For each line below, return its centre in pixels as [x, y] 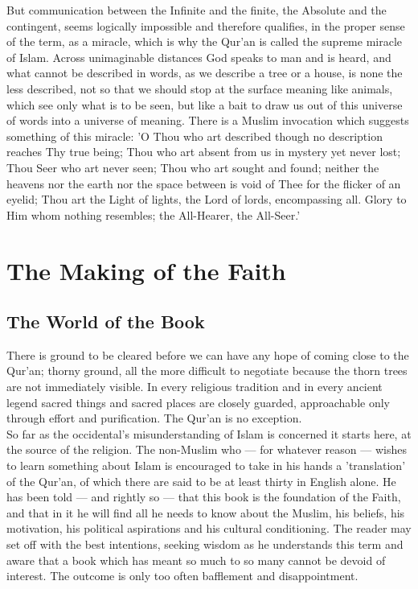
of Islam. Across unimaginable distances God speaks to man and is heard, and [199, 57]
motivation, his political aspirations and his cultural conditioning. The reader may [209, 528]
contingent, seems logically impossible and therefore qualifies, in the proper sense [206, 25]
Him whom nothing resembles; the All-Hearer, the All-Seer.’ [154, 214]
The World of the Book [106, 321]
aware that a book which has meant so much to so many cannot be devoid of [196, 560]
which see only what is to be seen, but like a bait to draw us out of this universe [205, 104]
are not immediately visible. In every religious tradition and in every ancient [195, 387]
